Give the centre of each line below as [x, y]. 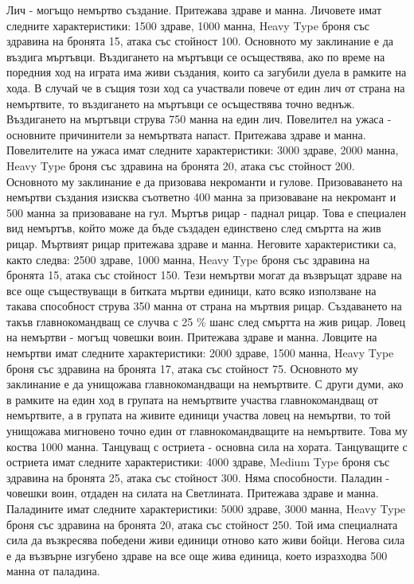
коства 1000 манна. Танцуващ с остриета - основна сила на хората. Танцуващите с [207, 446]
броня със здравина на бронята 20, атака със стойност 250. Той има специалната [202, 524]
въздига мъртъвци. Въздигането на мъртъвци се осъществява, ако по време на [196, 56]
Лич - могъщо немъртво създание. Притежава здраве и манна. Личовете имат [194, 10]
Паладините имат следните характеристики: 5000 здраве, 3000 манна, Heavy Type [206, 508]
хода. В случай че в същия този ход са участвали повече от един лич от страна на [206, 87]
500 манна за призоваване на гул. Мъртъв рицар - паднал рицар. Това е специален [207, 212]
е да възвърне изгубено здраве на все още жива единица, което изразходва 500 [197, 555]
